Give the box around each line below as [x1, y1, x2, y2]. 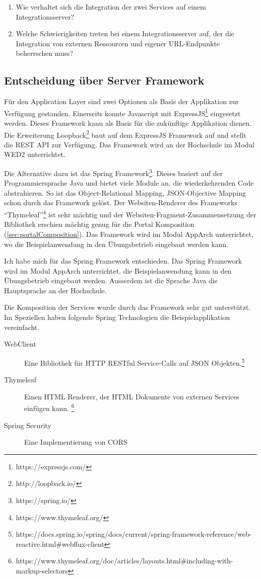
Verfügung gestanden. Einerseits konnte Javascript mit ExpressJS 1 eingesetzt [4, 106, 241, 118]
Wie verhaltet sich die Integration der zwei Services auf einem [16, 2, 206, 12]
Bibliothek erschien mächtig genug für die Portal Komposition [4, 219, 195, 229]
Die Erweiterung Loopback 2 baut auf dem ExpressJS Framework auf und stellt [4, 128, 246, 140]
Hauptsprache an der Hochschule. [4, 285, 107, 295]
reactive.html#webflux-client [16, 538, 104, 549]
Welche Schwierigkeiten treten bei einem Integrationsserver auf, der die [16, 28, 234, 39]
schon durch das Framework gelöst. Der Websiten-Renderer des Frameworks [4, 197, 237, 208]
